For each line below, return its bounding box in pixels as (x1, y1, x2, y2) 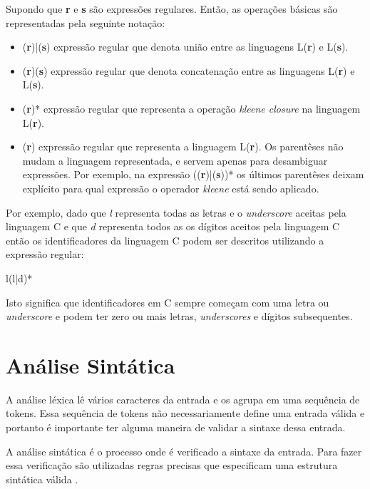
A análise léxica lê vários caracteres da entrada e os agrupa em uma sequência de (6, 391, 360, 406)
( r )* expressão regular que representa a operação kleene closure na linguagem (22, 101, 361, 115)
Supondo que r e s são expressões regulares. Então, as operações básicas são (6, 1, 338, 16)
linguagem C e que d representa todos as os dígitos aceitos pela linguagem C (6, 219, 340, 234)
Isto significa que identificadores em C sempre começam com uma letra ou (6, 294, 329, 309)
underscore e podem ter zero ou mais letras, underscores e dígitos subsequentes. (6, 309, 353, 324)
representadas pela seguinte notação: (6, 15, 165, 30)
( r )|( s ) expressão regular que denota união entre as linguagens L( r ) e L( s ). (22, 39, 349, 54)
